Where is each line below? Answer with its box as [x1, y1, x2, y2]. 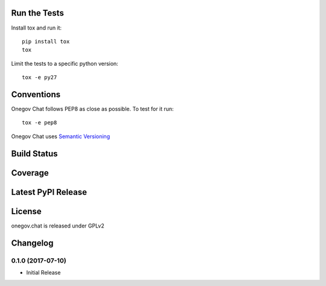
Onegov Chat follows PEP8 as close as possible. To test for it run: [11, 105, 174, 112]
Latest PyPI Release [11, 187, 88, 197]
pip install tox [22, 38, 70, 45]
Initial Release [26, 269, 61, 276]
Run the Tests [11, 8, 65, 18]
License [11, 206, 42, 217]
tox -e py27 [22, 74, 57, 81]
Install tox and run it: [11, 24, 62, 31]
